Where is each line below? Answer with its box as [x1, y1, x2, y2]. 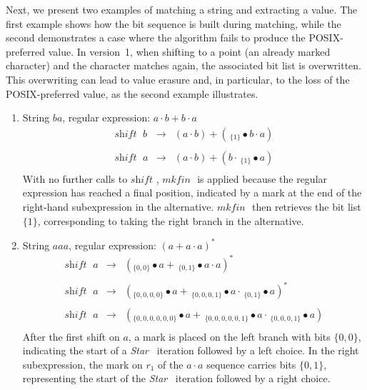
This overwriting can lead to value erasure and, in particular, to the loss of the [6, 71, 350, 86]
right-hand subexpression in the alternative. [22, 199, 214, 214]
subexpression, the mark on [22, 356, 143, 371]
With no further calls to [22, 171, 128, 186]
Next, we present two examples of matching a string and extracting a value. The [6, 2, 358, 16]
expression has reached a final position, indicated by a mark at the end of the [22, 185, 362, 200]
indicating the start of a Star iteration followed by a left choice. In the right [22, 343, 359, 358]
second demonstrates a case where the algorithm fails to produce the [6, 30, 306, 45]
